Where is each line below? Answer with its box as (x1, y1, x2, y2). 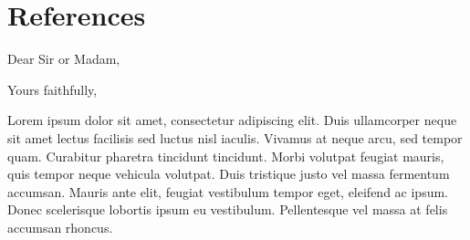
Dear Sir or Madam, (7, 49, 120, 68)
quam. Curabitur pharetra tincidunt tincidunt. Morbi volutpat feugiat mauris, (7, 146, 444, 165)
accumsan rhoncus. (7, 217, 113, 236)
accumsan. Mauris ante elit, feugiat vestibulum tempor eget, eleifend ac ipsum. (7, 182, 448, 201)
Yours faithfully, (7, 79, 98, 99)
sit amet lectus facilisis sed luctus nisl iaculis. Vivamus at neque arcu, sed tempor (7, 128, 463, 147)
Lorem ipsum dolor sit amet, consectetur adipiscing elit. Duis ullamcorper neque (7, 110, 457, 130)
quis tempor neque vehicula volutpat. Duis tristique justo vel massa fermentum (7, 164, 450, 183)
